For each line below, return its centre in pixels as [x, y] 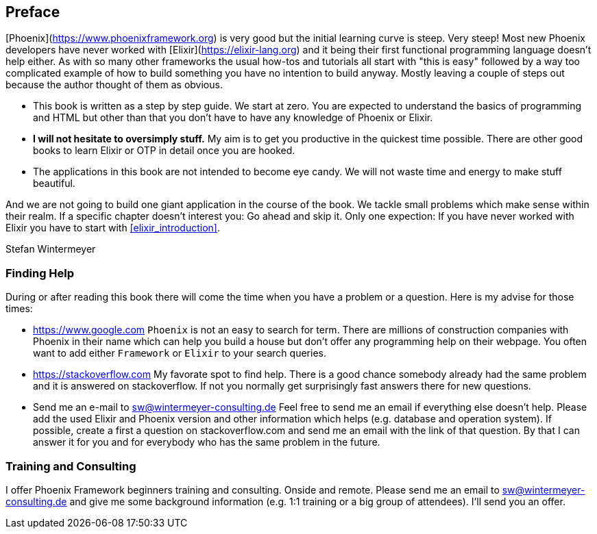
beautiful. [54, 183]
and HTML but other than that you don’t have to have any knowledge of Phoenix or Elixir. [233, 118]
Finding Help [40, 273]
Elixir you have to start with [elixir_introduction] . [113, 228]
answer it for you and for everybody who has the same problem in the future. [207, 442]
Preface [33, 12]
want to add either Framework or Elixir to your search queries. [180, 353]
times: [19, 309]
